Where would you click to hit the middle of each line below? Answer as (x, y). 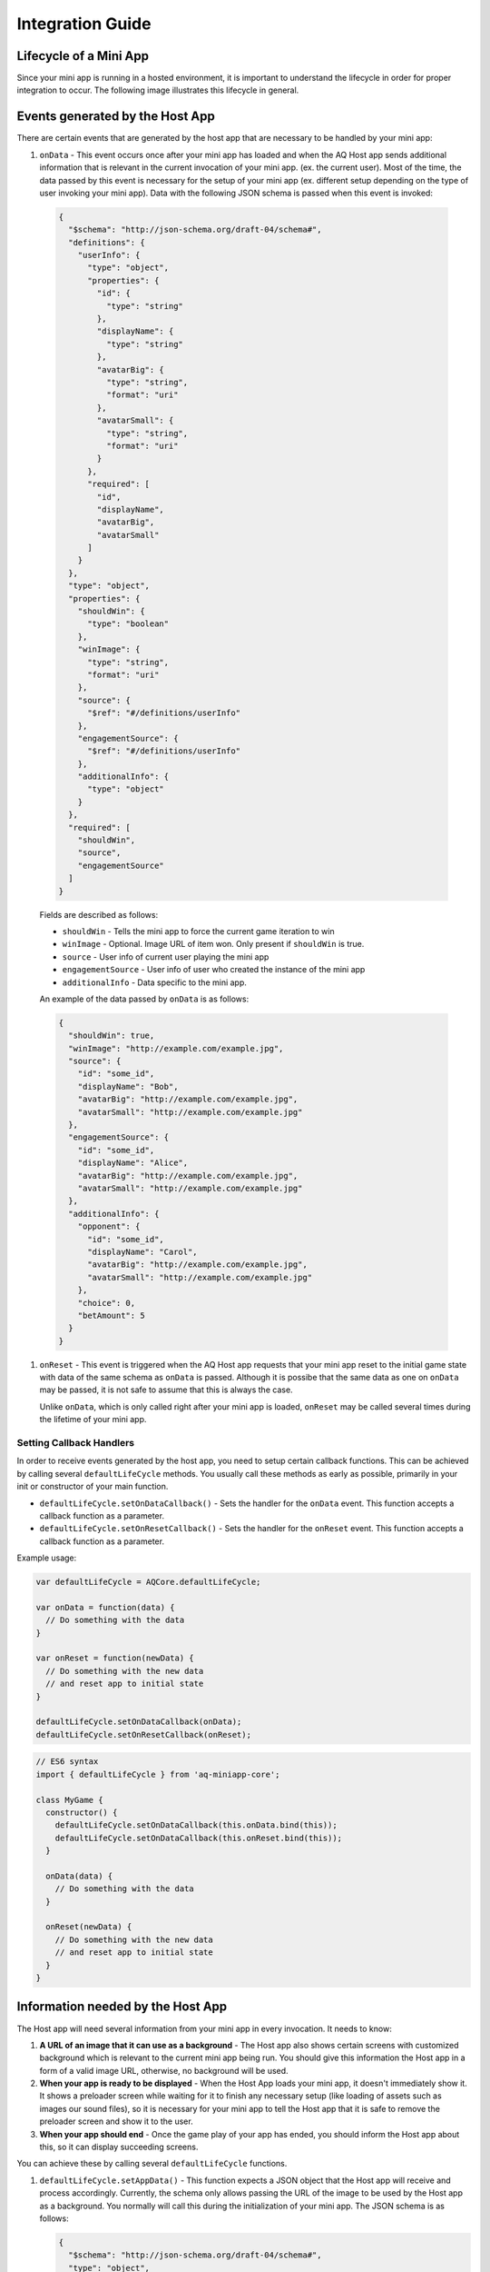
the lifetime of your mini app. (93, 1420)
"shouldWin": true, (112, 1036)
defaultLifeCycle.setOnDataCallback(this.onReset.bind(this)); (199, 1838)
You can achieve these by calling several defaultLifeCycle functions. (152, 2164)
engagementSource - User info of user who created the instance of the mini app (214, 970)
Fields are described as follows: (99, 914)
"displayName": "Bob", (128, 1086)
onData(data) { (79, 1876)
